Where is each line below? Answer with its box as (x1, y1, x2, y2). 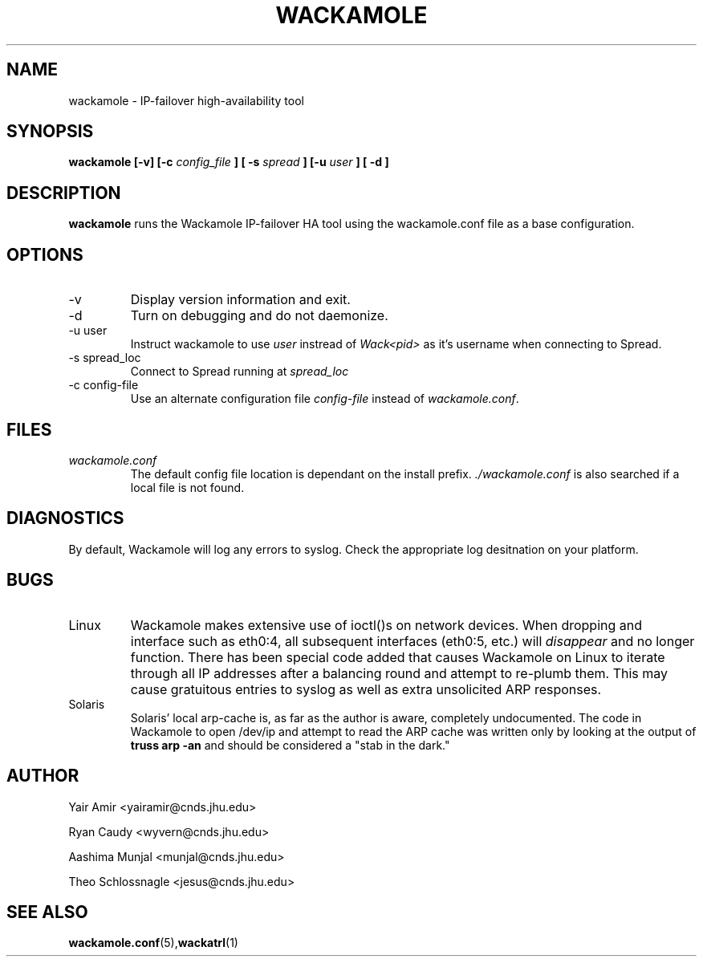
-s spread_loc (68, 351, 141, 365)
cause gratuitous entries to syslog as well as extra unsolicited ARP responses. (130, 681, 602, 697)
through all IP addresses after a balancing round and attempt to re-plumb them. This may (130, 664, 668, 681)
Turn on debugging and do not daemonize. (130, 307, 388, 324)
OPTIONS (6, 244, 83, 265)
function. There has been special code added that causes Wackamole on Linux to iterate (130, 648, 665, 665)
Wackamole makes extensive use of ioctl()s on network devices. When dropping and (130, 616, 642, 633)
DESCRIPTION (6, 182, 121, 203)
